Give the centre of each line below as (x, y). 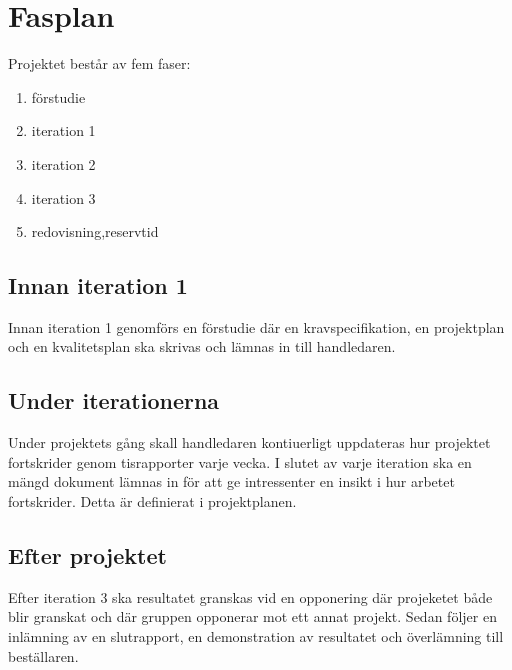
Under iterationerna (114, 400)
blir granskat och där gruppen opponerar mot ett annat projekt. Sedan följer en (252, 616)
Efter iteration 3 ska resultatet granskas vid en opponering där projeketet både (250, 596)
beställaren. (43, 655)
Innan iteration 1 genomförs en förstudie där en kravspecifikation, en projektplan (256, 326)
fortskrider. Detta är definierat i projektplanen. (152, 501)
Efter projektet (87, 555)
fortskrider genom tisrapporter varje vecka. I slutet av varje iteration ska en (240, 461)
